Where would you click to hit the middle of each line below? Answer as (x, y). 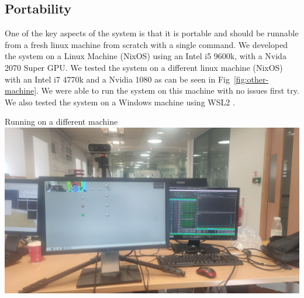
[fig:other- (251, 79)
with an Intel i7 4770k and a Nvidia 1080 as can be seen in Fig (117, 79)
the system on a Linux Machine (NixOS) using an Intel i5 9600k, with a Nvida (146, 56)
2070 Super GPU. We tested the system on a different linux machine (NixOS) (144, 67)
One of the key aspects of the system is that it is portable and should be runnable (152, 33)
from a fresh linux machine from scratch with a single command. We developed (146, 44)
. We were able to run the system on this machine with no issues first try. (168, 90)
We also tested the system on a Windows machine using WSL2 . (120, 102)
